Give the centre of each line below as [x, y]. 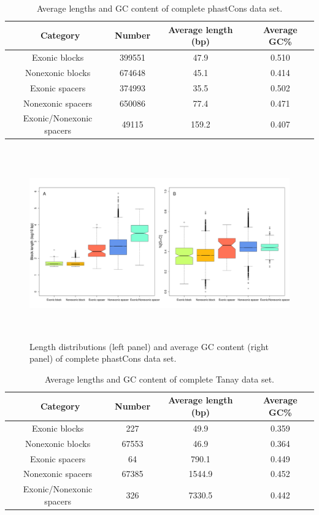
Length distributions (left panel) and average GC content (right [149, 346]
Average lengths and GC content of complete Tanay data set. [159, 379]
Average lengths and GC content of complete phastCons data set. [159, 8]
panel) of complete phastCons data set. [103, 358]
